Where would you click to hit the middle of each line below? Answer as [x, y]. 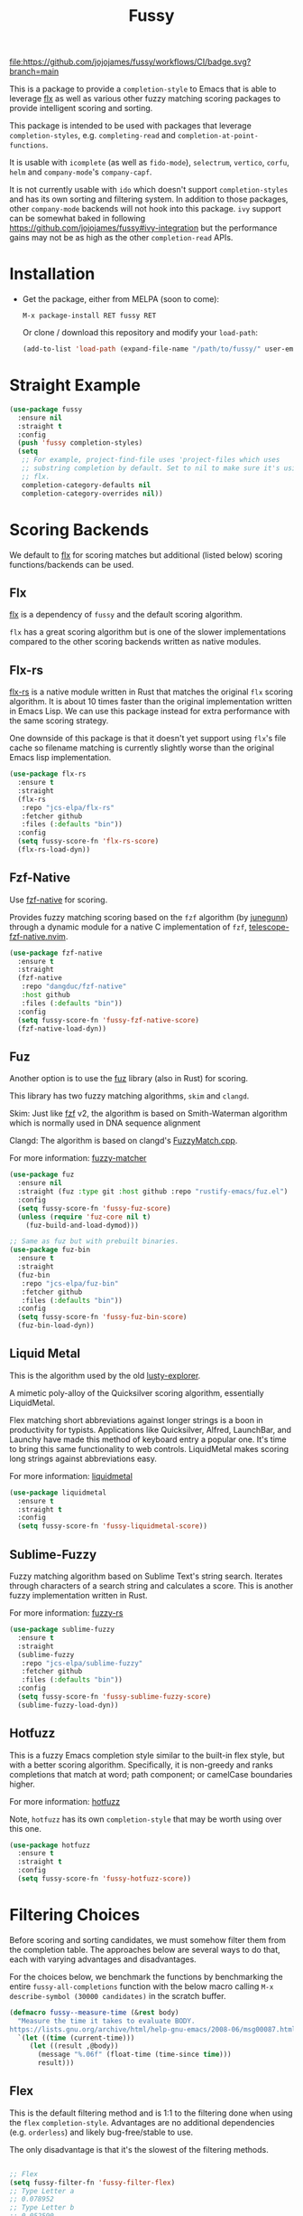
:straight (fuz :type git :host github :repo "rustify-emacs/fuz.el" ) [153, 1192]
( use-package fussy [46, 409]
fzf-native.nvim [37, 936]
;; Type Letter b [42, 2208]
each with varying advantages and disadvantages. [103, 1959]
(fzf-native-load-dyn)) [62, 1028]
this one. [26, 1828]
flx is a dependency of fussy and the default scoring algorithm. [126, 615]
